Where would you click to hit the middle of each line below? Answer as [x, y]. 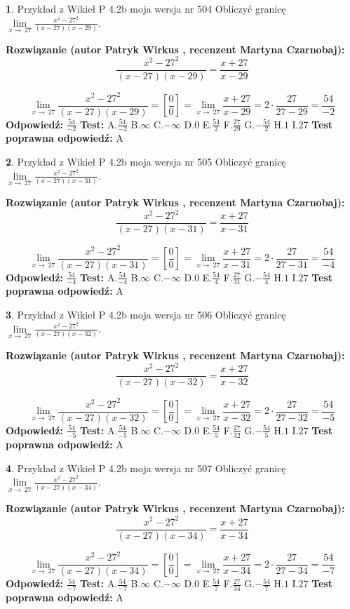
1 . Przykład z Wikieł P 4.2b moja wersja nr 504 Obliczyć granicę [146, 8]
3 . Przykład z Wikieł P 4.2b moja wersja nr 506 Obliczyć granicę [146, 315]
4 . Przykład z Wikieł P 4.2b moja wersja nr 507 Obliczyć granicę [146, 468]
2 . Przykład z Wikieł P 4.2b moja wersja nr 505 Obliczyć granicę [146, 162]
